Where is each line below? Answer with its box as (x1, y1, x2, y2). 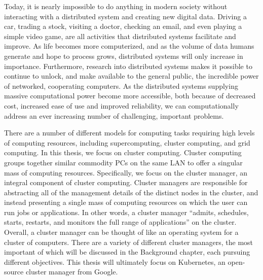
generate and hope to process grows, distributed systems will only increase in (4, 50, 243, 61)
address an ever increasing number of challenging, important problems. (4, 110, 224, 121)
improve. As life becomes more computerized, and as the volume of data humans (4, 41, 254, 51)
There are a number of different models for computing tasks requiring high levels (4, 127, 255, 138)
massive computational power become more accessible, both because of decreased (4, 90, 256, 101)
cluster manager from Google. (25, 266, 118, 277)
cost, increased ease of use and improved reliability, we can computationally (4, 100, 239, 111)
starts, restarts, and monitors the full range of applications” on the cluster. (4, 217, 237, 227)
